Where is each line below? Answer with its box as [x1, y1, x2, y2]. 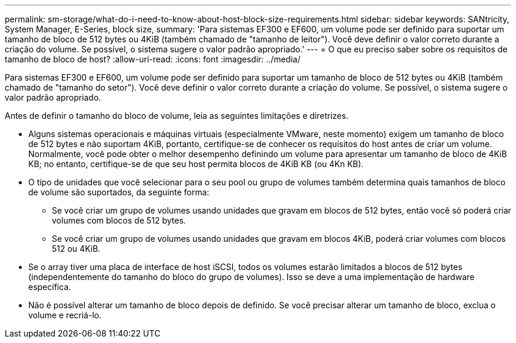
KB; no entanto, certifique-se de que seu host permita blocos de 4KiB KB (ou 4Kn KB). [28, 159, 364, 169]
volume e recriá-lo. [28, 310, 102, 320]
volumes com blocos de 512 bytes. [52, 215, 186, 225]
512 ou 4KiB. [52, 244, 101, 254]
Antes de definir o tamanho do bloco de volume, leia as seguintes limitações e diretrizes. [5, 111, 349, 121]
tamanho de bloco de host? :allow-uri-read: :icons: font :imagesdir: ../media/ [5, 54, 300, 64]
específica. [28, 282, 71, 292]
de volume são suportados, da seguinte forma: [28, 187, 210, 197]
